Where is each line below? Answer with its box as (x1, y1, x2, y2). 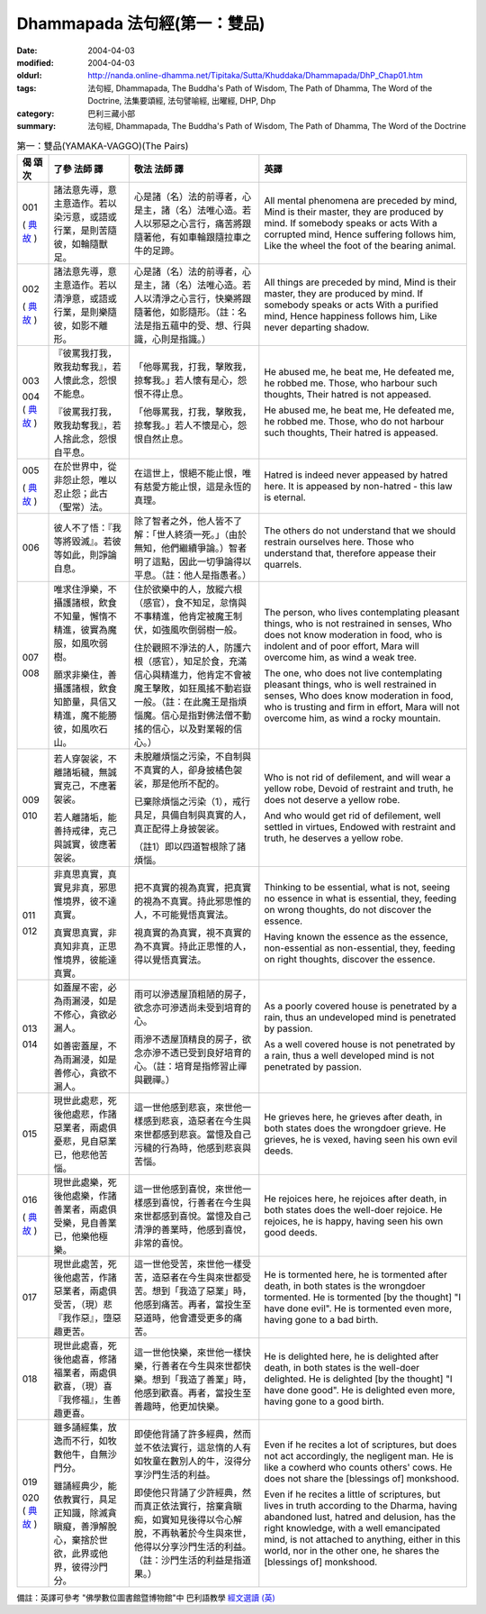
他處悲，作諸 (62, 1108, 117, 1120)
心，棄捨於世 (53, 1533, 108, 1546)
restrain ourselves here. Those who (264, 535, 414, 548)
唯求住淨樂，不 (53, 582, 117, 595)
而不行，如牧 (62, 1434, 117, 1446)
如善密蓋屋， (53, 1039, 108, 1052)
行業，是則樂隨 (53, 305, 117, 318)
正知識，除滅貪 (53, 1506, 117, 1518)
